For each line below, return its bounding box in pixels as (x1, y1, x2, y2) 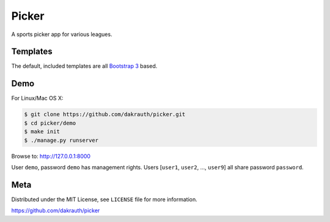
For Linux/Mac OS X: (11, 95, 64, 102)
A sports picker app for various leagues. (11, 31, 112, 38)
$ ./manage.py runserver (24, 136, 99, 144)
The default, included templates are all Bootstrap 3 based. (11, 62, 158, 70)
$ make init (24, 128, 61, 135)
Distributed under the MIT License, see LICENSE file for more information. (11, 196, 198, 203)
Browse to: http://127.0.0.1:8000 (11, 152, 91, 160)
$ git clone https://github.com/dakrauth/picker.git (24, 111, 186, 118)
